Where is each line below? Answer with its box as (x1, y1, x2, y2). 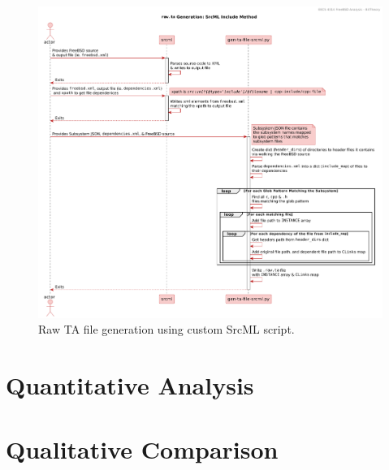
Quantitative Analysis (6, 369, 254, 402)
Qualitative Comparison (6, 432, 279, 465)
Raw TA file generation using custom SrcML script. (38, 321, 295, 338)
